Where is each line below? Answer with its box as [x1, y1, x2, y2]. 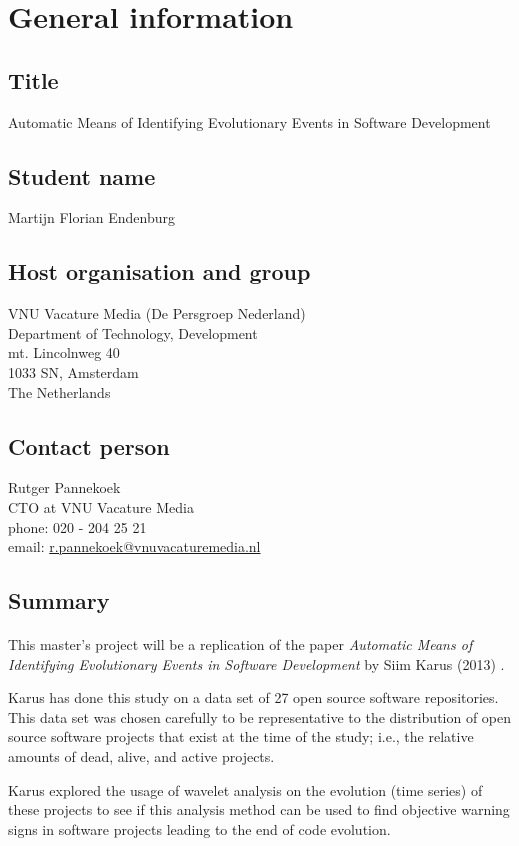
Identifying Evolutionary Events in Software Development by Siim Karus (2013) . [8, 653, 505, 674]
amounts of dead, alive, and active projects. [8, 746, 275, 767]
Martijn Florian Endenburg [8, 207, 176, 228]
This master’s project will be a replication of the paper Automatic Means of [8, 634, 473, 655]
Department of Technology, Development [8, 322, 258, 343]
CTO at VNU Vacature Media [8, 496, 194, 517]
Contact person [8, 430, 170, 461]
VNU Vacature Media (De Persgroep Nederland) [8, 303, 306, 324]
